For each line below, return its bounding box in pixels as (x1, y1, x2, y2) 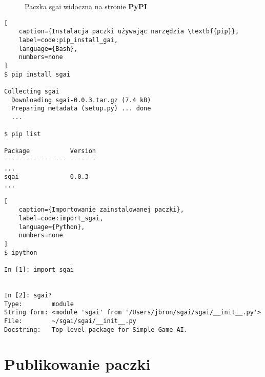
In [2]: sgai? (4, 291, 52, 299)
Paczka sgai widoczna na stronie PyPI (25, 1, 147, 11)
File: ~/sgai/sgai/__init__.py (4, 317, 136, 325)
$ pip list (4, 130, 41, 138)
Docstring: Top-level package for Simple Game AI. (4, 326, 188, 333)
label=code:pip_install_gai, (18, 36, 118, 44)
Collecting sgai (4, 87, 59, 95)
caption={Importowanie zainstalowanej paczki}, (18, 206, 184, 214)
